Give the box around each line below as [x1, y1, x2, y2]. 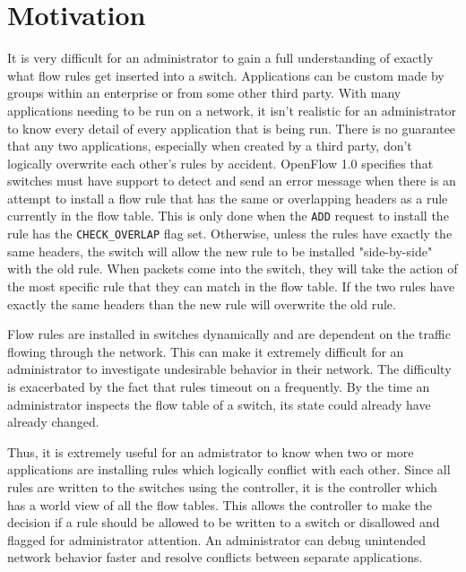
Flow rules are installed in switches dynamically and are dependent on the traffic [7, 325, 451, 343]
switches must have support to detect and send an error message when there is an [7, 171, 456, 190]
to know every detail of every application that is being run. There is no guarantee [7, 118, 456, 137]
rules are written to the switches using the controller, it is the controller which [7, 477, 437, 496]
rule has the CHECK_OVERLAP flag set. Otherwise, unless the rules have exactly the [7, 224, 453, 243]
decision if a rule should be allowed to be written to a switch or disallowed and [7, 513, 440, 532]
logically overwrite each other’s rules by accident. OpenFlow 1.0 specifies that [7, 153, 434, 172]
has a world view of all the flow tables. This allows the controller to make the [7, 495, 433, 514]
